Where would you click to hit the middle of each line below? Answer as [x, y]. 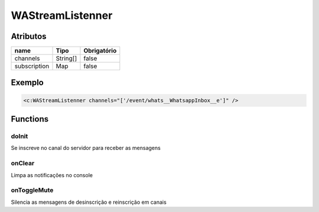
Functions [30, 119]
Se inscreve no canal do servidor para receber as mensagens [86, 148]
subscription [32, 66]
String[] [66, 58]
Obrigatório [100, 51]
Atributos [29, 36]
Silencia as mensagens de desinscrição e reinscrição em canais [89, 202]
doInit [19, 136]
